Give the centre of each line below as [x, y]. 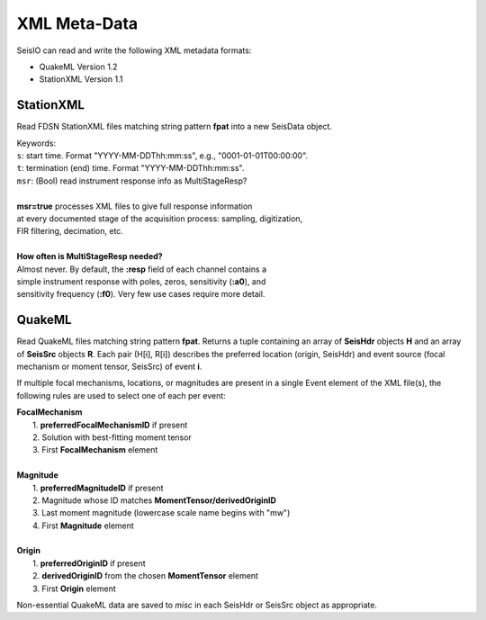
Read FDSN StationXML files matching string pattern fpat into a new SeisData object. [175, 127]
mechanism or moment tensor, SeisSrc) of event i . [109, 366]
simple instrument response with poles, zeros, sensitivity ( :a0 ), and [141, 281]
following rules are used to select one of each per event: [121, 395]
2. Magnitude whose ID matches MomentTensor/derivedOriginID [154, 500]
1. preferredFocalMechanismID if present [110, 425]
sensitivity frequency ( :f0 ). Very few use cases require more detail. [141, 294]
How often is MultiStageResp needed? [90, 256]
